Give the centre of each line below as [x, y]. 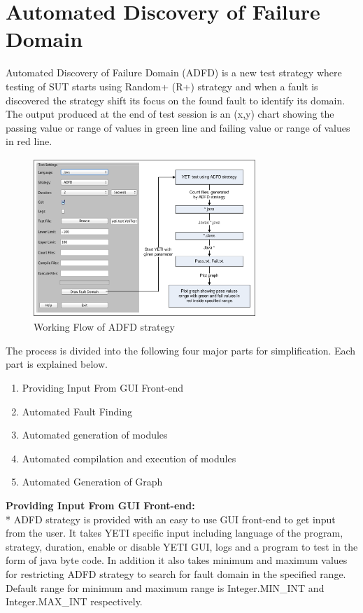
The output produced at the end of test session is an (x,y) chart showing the [170, 114]
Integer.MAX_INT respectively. [74, 601]
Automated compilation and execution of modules [129, 458]
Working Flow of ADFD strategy [105, 327]
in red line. [29, 141]
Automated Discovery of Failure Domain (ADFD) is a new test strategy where [174, 73]
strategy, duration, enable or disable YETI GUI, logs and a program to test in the [182, 546]
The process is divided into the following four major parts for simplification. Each [181, 350]
